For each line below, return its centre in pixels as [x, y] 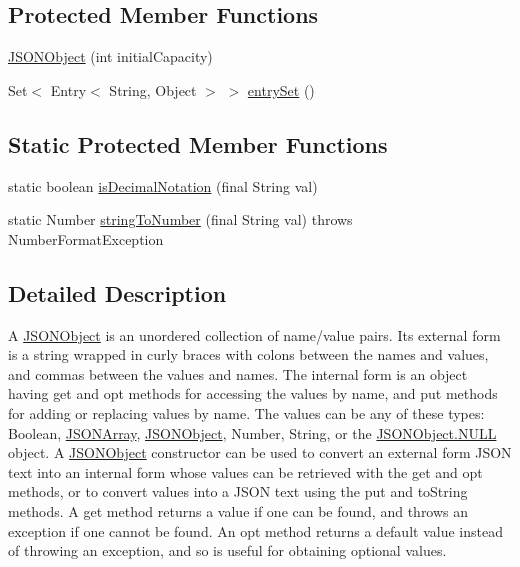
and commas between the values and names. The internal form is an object [238, 373]
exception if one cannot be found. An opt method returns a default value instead [255, 530]
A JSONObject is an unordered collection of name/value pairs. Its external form [254, 334]
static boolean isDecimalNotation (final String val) [163, 185]
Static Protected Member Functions [198, 143]
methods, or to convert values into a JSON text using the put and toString [238, 491]
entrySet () [281, 89]
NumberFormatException [86, 238]
